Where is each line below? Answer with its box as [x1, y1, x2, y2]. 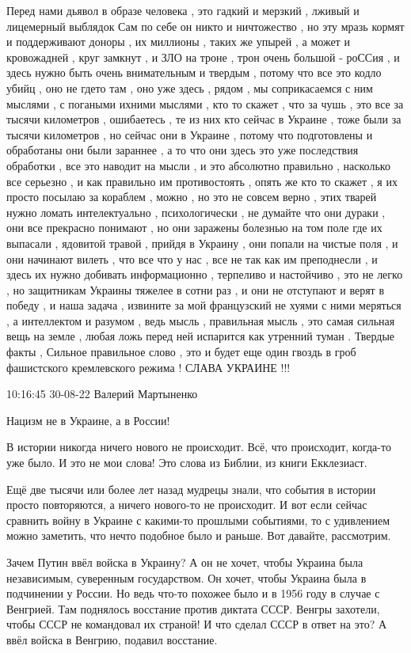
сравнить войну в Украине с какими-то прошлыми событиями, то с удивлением [6, 511, 390, 528]
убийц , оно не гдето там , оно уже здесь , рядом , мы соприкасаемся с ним [6, 79, 373, 96]
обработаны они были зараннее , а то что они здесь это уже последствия [6, 142, 359, 158]
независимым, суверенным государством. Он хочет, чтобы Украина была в [6, 569, 367, 586]
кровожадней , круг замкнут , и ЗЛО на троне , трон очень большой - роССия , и [6, 48, 400, 65]
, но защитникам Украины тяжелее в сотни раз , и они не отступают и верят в [6, 281, 384, 298]
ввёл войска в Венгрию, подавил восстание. [6, 631, 218, 647]
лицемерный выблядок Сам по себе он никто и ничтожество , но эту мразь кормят [6, 17, 405, 34]
